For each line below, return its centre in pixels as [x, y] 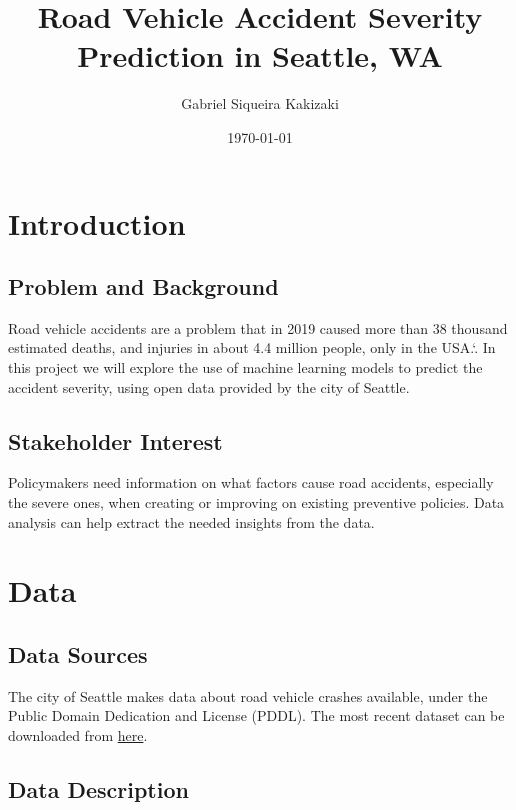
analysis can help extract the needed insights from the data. [191, 521]
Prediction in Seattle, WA [260, 55]
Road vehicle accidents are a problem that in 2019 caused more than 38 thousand [258, 327]
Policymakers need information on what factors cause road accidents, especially [251, 482]
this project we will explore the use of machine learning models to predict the [245, 367]
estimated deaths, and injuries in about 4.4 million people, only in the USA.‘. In [252, 347]
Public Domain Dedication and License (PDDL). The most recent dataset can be [256, 715]
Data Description [98, 789]
